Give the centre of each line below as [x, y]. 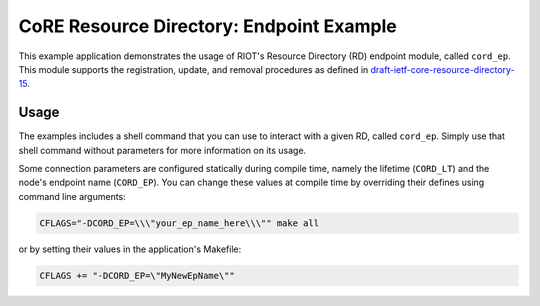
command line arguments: [72, 196]
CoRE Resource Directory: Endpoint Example [207, 26]
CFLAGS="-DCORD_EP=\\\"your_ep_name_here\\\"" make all [179, 223]
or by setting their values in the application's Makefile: [130, 249]
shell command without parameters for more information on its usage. [162, 150]
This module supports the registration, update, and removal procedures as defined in [193, 69]
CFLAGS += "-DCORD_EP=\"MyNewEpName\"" [137, 275]
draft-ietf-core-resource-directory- [442, 69]
